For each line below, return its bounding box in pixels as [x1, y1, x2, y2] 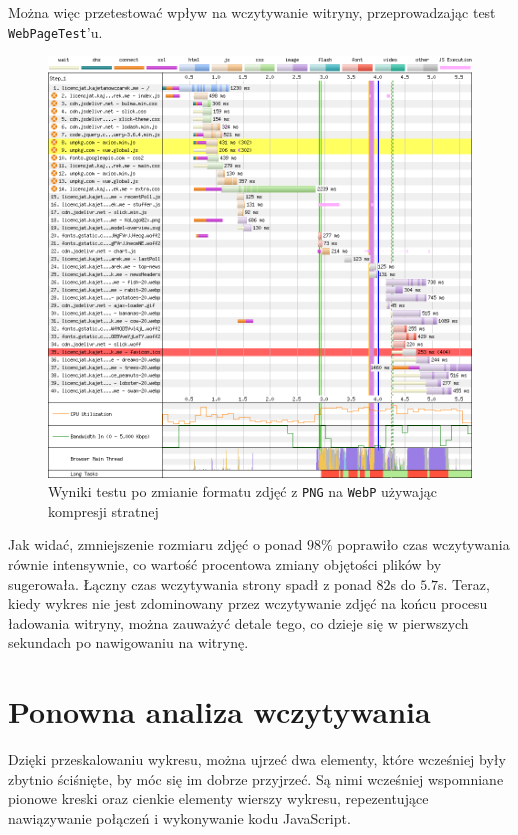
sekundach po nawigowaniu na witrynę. [8, 632, 249, 653]
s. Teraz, [438, 573, 490, 594]
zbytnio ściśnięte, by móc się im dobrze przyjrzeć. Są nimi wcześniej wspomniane [8, 768, 504, 789]
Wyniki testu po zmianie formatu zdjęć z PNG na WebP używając [48, 481, 437, 502]
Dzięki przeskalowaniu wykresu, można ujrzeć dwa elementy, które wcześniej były [8, 749, 506, 770]
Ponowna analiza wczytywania [8, 691, 431, 732]
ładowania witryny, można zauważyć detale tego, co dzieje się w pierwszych [8, 612, 469, 633]
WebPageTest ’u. [8, 21, 103, 42]
